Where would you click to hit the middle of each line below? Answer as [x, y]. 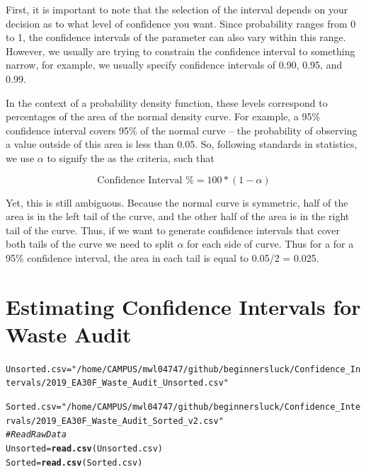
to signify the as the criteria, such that [131, 157]
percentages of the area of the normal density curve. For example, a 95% [163, 116]
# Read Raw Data [36, 435]
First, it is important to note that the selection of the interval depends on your [177, 9]
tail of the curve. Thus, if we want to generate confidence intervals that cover [173, 230]
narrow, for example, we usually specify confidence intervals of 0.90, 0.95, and [174, 65]
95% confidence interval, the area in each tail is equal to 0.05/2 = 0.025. [162, 257]
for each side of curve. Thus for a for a [270, 244]
